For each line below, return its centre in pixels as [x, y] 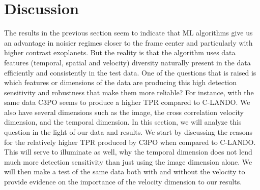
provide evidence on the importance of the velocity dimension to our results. [123, 182]
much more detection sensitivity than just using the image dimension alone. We [128, 161]
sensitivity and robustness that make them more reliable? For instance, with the [129, 92]
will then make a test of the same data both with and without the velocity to [125, 172]
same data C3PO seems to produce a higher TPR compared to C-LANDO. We [127, 102]
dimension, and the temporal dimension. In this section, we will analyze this [123, 122]
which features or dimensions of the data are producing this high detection [121, 82]
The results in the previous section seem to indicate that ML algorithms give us [128, 33]
